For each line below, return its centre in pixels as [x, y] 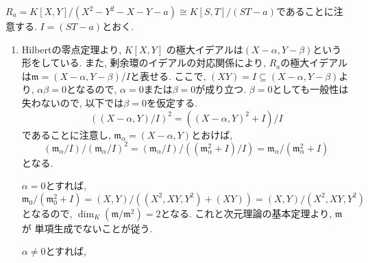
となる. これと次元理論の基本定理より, [246, 213]
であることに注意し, [66, 134]
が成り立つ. [221, 89]
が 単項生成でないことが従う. [87, 228]
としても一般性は [310, 89]
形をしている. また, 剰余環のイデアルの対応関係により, [144, 63]
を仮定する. [172, 102]
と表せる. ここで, [168, 75]
